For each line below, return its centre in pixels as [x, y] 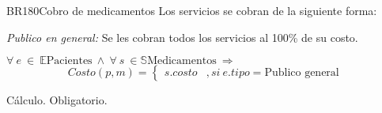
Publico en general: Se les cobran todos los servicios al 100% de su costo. [182, 37]
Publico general [302, 73]
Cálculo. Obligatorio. [57, 100]
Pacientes [69, 61]
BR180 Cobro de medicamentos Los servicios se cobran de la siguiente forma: [192, 10]
